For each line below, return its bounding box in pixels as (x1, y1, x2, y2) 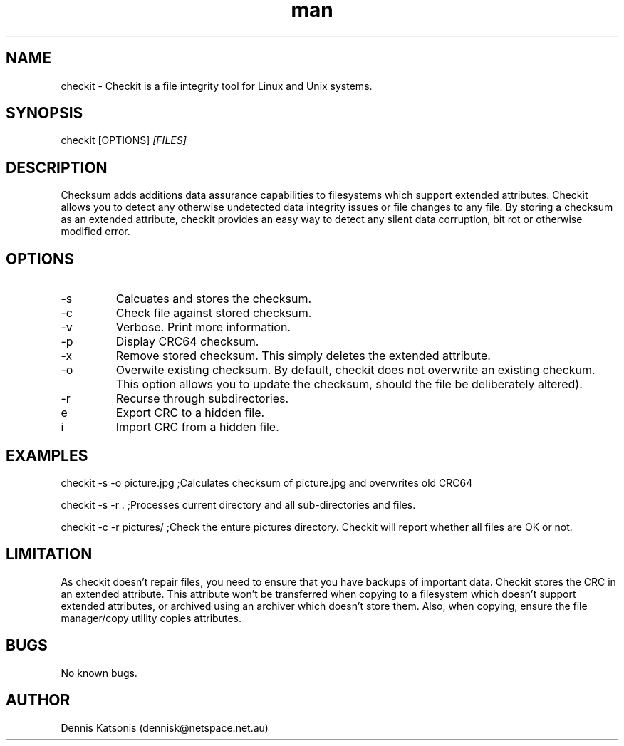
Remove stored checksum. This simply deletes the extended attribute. (115, 348, 491, 363)
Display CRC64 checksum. (115, 334, 259, 349)
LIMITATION (6, 545, 93, 564)
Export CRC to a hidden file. (115, 405, 265, 420)
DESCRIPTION (6, 158, 108, 177)
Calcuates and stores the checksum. (115, 291, 312, 306)
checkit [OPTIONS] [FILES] (61, 134, 187, 147)
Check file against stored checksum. (115, 306, 312, 321)
